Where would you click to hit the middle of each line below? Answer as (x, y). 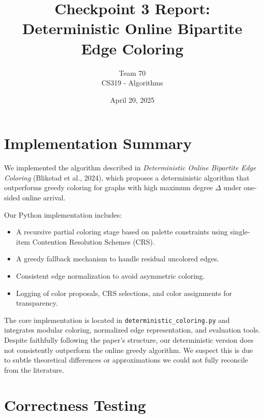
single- (240, 232)
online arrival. (44, 197)
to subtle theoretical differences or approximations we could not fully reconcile (126, 360)
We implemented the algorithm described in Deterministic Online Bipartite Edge (130, 168)
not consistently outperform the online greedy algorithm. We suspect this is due (129, 350)
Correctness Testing (75, 405)
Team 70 (132, 72)
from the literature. (34, 369)
